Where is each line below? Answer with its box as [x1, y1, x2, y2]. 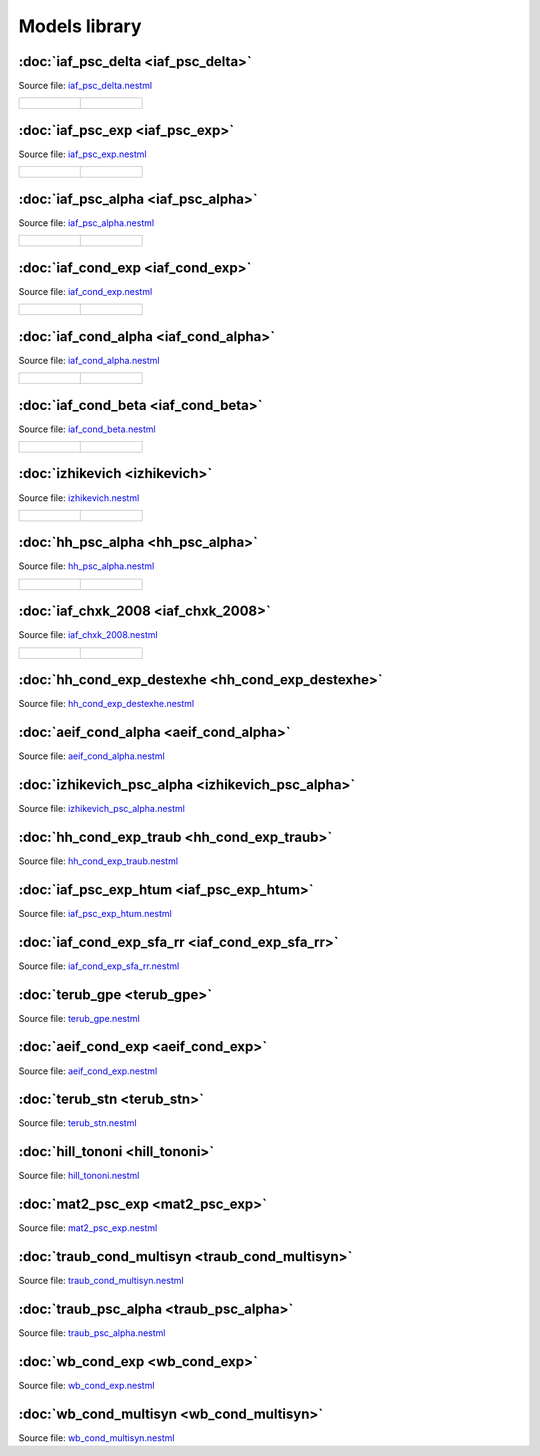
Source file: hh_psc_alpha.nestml [18, 560, 155, 572]
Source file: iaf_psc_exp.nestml [18, 148, 147, 160]
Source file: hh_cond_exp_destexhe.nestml [18, 698, 195, 710]
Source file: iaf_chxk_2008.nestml [18, 629, 159, 641]
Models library [18, 15, 142, 37]
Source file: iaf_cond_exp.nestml [18, 285, 153, 297]
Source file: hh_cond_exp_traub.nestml [18, 855, 179, 867]
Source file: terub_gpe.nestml [18, 1012, 140, 1024]
